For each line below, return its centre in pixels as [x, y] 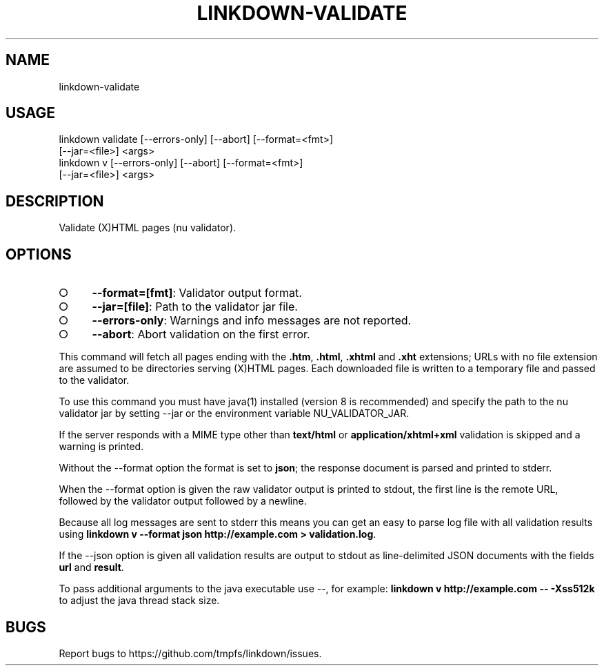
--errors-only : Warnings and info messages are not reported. [252, 321]
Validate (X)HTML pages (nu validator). [148, 228]
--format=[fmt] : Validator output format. [197, 293]
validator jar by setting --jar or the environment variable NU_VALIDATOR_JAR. [234, 414]
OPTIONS [39, 254]
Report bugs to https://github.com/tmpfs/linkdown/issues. [190, 653]
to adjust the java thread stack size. [139, 601]
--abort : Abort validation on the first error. [201, 334]
